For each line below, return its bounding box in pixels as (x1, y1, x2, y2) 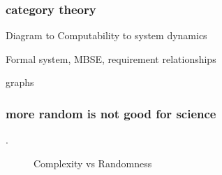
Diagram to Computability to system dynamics (6, 28, 207, 43)
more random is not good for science (6, 104, 216, 122)
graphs (6, 75, 34, 90)
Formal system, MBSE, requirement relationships (6, 51, 216, 66)
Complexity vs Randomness (34, 155, 152, 170)
